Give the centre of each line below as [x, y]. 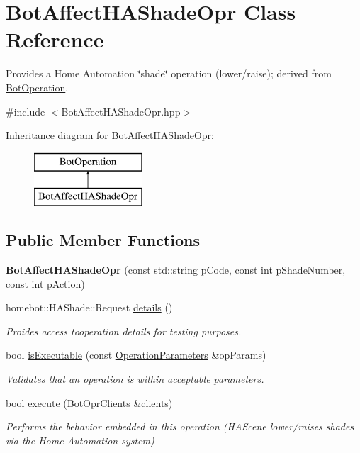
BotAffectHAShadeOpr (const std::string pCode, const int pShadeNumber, [176, 270]
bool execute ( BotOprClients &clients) [89, 402]
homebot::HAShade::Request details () [89, 307]
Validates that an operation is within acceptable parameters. [135, 379]
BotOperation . [37, 87]
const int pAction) [45, 283]
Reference [55, 39]
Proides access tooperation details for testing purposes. [124, 331]
